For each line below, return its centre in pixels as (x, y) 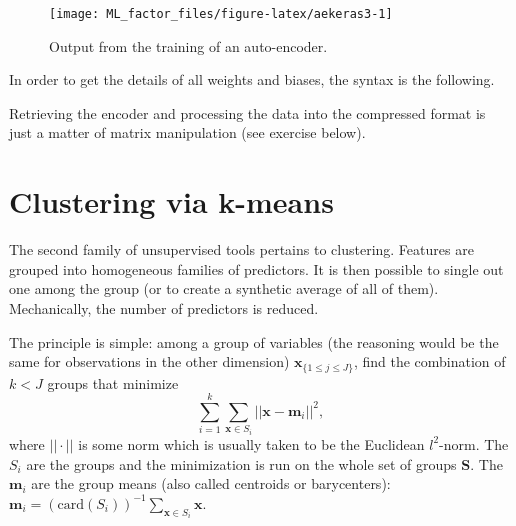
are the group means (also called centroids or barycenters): (211, 483)
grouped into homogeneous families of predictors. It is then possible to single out (256, 268)
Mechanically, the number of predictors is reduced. (164, 307)
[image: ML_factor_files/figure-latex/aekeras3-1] (221, 14)
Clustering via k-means (171, 201)
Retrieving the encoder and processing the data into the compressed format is (247, 112)
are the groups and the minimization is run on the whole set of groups (241, 463)
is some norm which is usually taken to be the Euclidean (251, 443)
